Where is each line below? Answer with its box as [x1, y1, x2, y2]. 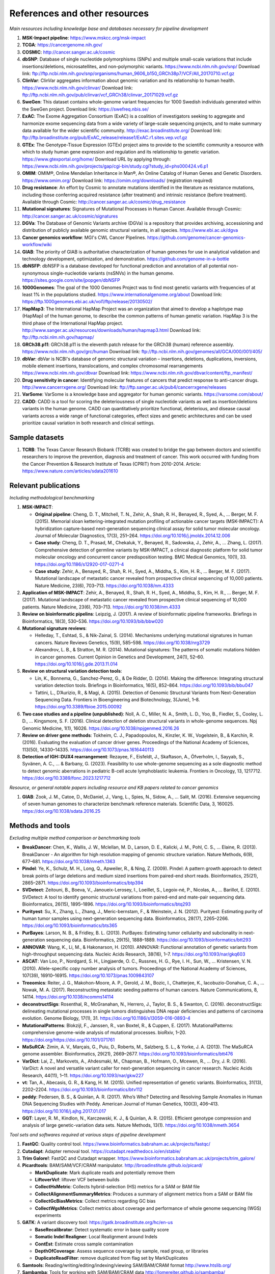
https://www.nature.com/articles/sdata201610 [22, 468, 118, 474]
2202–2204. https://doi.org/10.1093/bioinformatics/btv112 [22, 1086, 143, 1093]
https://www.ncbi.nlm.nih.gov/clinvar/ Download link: [22, 85, 133, 91]
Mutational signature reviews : [22, 625, 87, 631]
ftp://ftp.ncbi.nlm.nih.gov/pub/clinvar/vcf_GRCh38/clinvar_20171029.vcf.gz [22, 92, 178, 98]
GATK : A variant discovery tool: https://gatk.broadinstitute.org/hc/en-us [22, 1219, 173, 1226]
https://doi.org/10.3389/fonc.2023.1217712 [22, 775, 111, 781]
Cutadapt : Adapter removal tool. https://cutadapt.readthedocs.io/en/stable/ [22, 1148, 181, 1154]
